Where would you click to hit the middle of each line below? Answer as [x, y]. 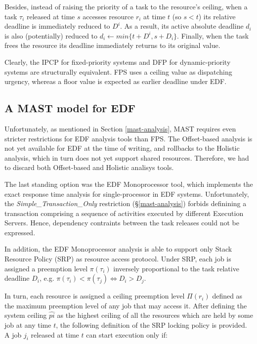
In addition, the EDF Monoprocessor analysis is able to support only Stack [118, 249]
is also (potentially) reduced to [51, 35]
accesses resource [108, 16]
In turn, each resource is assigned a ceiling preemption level [95, 296]
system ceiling [26, 315]
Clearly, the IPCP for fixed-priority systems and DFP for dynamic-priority [118, 62]
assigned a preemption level [46, 268]
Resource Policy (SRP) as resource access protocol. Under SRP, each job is [118, 259]
